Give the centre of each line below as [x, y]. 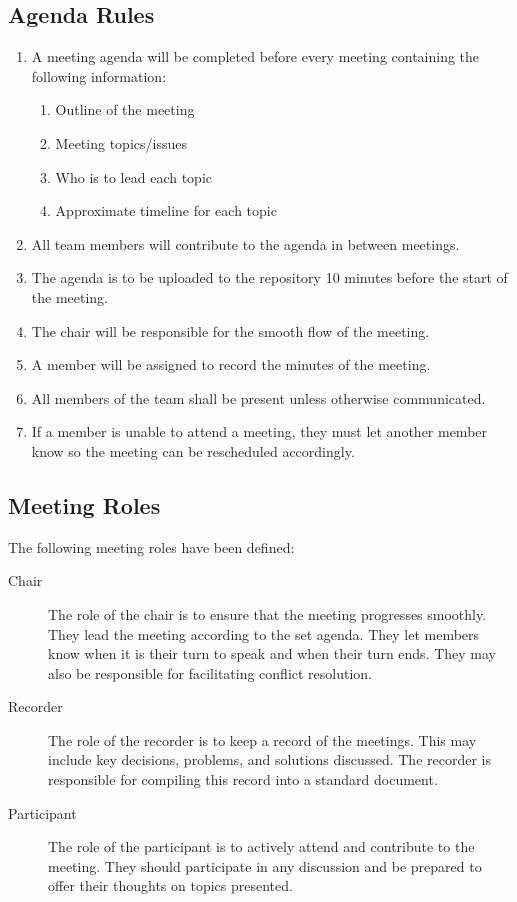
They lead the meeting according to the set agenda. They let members [264, 633]
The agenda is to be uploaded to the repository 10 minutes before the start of [269, 277]
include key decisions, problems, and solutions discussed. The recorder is [270, 759]
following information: [99, 75]
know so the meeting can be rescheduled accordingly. [193, 450]
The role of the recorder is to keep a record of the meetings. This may [262, 739]
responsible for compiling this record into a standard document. [243, 779]
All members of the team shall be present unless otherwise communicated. [258, 397]
